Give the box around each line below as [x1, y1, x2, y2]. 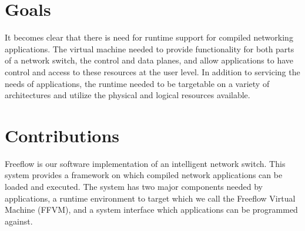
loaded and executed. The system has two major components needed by [5, 180, 263, 192]
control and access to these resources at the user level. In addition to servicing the [5, 65, 300, 78]
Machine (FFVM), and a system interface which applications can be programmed [5, 203, 298, 216]
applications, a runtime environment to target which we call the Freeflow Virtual [5, 192, 296, 204]
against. [5, 215, 33, 227]
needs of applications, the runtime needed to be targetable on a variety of [5, 77, 270, 89]
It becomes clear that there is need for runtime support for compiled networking [5, 31, 293, 43]
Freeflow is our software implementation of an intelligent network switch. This [5, 157, 286, 169]
